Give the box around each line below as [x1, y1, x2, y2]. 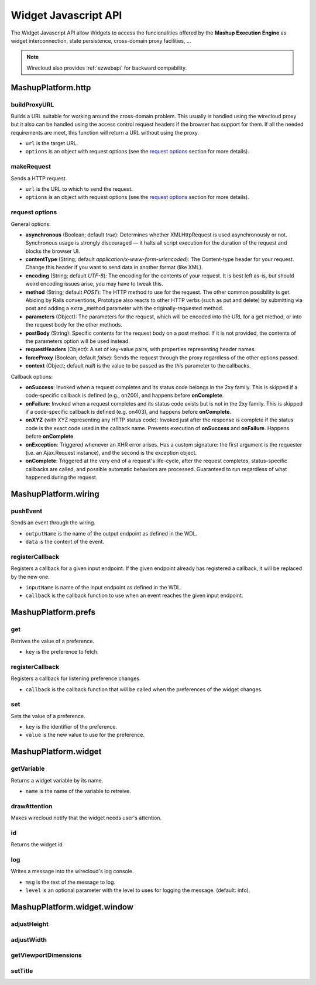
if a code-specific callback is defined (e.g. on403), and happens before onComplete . [25, 409, 231, 416]
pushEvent [11, 507, 43, 515]
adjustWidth [11, 935, 47, 943]
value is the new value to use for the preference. [25, 732, 145, 739]
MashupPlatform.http [11, 83, 91, 92]
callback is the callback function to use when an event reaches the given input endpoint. [25, 592, 243, 599]
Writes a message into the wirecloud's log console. [11, 868, 134, 875]
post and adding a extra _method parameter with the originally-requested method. [25, 305, 224, 312]
